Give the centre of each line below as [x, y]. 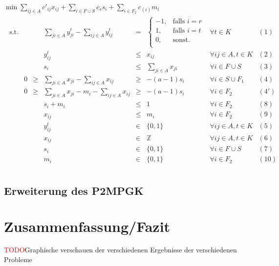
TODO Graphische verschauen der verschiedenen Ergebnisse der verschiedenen [120, 250]
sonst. [181, 40]
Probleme [18, 259]
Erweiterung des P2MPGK [74, 190]
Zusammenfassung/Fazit [87, 226]
